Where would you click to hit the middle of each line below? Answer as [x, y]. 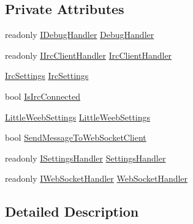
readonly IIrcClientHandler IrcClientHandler [89, 55]
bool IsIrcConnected [43, 96]
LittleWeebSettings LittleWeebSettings [78, 117]
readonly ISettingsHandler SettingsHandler [85, 158]
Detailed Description [72, 211]
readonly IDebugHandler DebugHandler [80, 35]
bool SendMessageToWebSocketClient [76, 137]
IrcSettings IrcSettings [47, 76]
